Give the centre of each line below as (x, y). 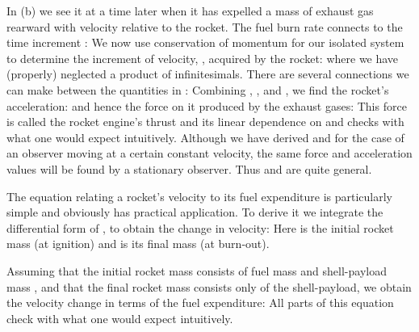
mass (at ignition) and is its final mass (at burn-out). (138, 244)
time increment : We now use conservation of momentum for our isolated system (205, 42)
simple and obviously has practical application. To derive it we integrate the (195, 212)
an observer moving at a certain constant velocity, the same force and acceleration (209, 153)
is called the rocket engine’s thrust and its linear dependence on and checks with (205, 122)
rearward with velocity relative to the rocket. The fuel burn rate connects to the (205, 26)
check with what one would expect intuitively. (120, 318)
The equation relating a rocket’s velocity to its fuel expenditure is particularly (200, 196)
